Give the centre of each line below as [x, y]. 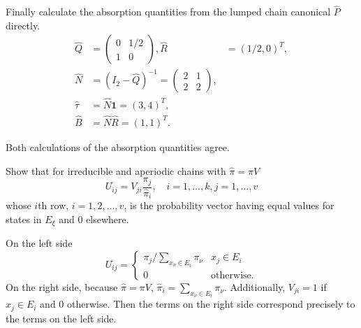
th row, [53, 205]
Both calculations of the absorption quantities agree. [118, 147]
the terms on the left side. [61, 318]
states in [24, 219]
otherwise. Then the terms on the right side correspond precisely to [211, 304]
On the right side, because [62, 286]
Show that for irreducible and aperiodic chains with [116, 170]
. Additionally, [255, 286]
